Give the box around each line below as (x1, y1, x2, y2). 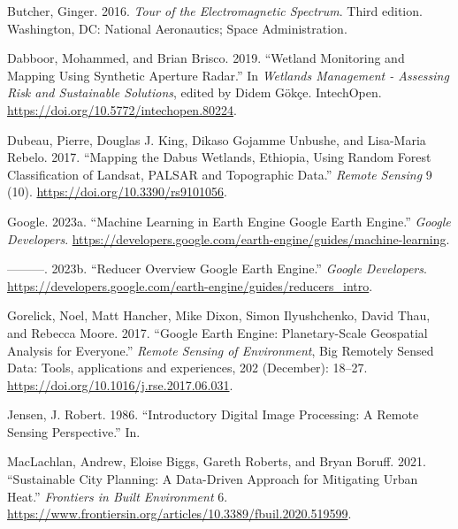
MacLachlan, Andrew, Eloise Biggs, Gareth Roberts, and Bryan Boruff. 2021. (7, 452, 426, 471)
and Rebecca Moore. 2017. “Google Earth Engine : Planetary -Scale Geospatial (7, 323, 428, 341)
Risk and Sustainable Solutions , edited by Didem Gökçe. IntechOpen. (7, 83, 382, 102)
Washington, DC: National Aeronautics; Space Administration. (7, 19, 347, 37)
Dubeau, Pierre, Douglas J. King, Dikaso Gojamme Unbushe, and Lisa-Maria (7, 130, 426, 149)
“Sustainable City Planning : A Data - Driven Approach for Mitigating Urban (7, 470, 418, 488)
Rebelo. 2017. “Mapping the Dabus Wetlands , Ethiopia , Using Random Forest (7, 148, 431, 166)
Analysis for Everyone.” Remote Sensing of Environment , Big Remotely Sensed (7, 341, 434, 359)
